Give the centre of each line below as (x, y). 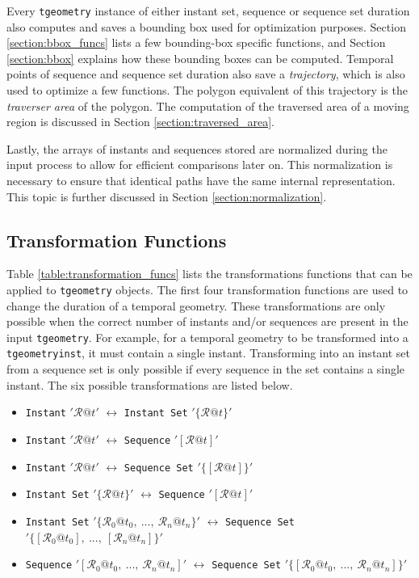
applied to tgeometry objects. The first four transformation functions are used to (207, 289)
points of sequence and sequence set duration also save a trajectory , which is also (206, 74)
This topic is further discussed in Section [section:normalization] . (167, 196)
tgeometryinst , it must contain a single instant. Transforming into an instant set (209, 353)
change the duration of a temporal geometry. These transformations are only (196, 305)
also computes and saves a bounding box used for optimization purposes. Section (206, 26)
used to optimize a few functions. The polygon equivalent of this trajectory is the (207, 90)
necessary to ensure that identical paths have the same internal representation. (201, 180)
